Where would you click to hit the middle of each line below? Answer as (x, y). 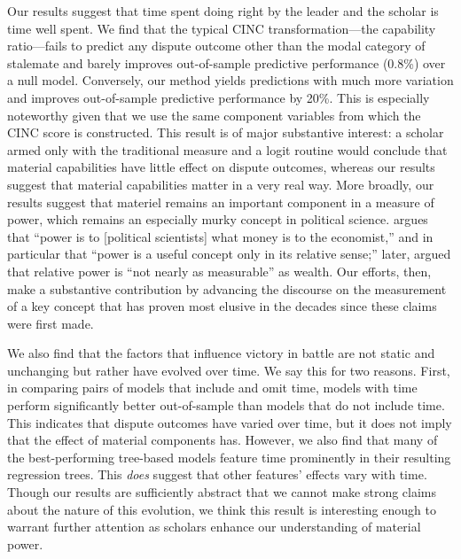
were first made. (51, 323)
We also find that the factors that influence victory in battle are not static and (221, 353)
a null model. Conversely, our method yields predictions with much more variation (230, 80)
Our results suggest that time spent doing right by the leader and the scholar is (223, 11)
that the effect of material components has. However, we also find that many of (223, 440)
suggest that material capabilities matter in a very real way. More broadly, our (221, 184)
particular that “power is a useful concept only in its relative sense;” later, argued (229, 254)
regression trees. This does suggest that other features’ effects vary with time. (217, 474)
